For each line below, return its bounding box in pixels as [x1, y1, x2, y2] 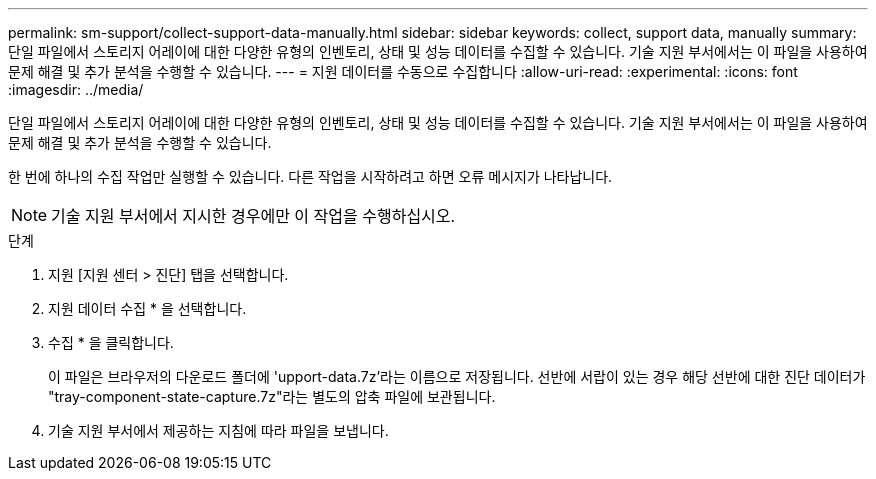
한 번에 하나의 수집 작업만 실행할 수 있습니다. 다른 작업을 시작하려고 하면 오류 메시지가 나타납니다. [8, 168, 613, 185]
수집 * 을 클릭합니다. [48, 334, 174, 351]
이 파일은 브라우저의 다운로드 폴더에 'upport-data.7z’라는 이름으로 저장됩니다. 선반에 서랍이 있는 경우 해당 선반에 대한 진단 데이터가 [48, 368, 866, 385]
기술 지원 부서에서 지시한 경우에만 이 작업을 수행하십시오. [51, 206, 456, 226]
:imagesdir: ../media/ [8, 81, 144, 98]
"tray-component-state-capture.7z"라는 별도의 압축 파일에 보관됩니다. [48, 388, 496, 405]
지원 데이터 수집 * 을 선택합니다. [48, 300, 247, 317]
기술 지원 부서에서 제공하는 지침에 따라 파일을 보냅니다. [48, 422, 389, 439]
